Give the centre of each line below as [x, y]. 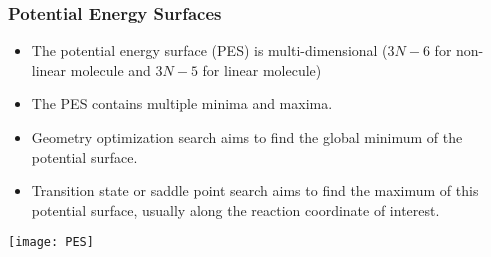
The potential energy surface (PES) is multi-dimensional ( [209, 50]
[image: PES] [51, 242]
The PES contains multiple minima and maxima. [182, 103]
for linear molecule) [262, 69]
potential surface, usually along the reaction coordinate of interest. [235, 209]
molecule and [110, 69]
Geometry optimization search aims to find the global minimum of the [247, 137]
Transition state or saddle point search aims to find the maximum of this [255, 190]
